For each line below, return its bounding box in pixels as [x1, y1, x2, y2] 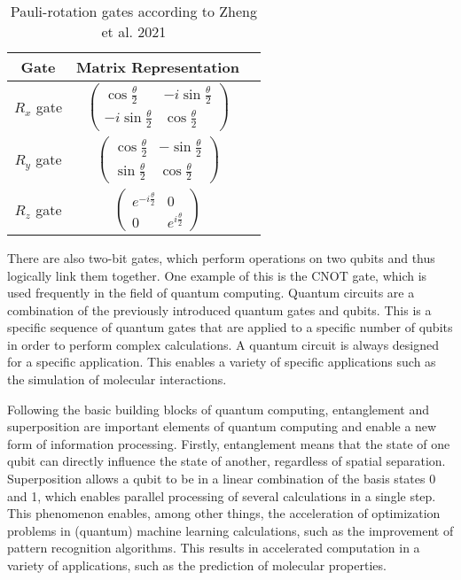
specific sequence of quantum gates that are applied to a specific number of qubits [7, 318, 453, 336]
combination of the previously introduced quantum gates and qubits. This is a [7, 300, 432, 319]
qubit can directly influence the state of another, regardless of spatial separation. [7, 452, 446, 470]
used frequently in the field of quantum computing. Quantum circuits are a [7, 283, 415, 302]
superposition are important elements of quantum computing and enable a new [7, 417, 437, 436]
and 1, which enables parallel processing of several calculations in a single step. [7, 486, 436, 505]
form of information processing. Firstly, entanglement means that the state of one [7, 434, 450, 452]
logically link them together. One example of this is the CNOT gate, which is [7, 266, 427, 284]
